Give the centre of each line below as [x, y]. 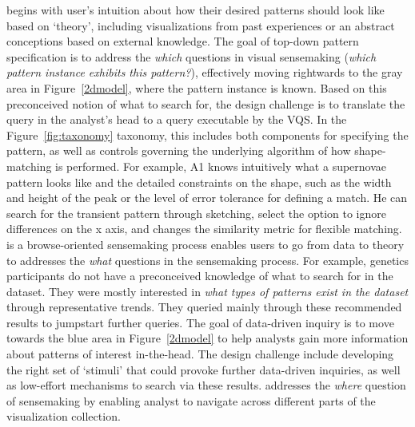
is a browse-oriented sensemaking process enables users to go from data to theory [206, 244]
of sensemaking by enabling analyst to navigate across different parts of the [191, 400]
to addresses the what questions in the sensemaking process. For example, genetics [207, 260]
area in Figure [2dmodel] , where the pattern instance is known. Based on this [197, 87]
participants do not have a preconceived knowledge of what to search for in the [200, 276]
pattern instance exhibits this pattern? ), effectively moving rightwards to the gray [205, 72]
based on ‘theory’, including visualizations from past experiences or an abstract [201, 25]
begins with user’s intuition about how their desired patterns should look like [196, 10]
